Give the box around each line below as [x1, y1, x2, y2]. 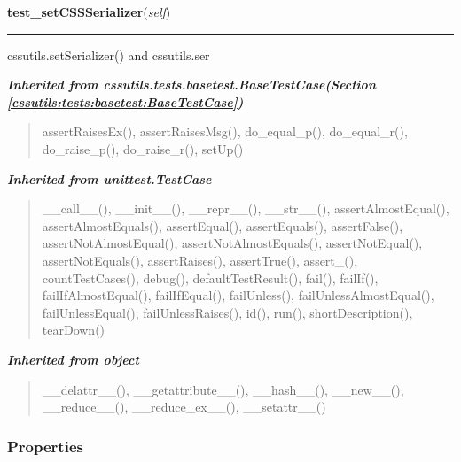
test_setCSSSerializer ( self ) [7, 3, 171, 20]
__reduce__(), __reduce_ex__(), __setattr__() [42, 397, 326, 416]
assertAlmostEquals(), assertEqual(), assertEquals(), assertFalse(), [42, 216, 403, 235]
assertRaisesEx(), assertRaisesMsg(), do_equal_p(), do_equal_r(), [42, 122, 408, 141]
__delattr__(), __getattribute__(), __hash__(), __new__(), [42, 380, 404, 398]
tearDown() [42, 320, 105, 339]
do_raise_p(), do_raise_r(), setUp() [42, 139, 244, 158]
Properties [7, 435, 83, 457]
